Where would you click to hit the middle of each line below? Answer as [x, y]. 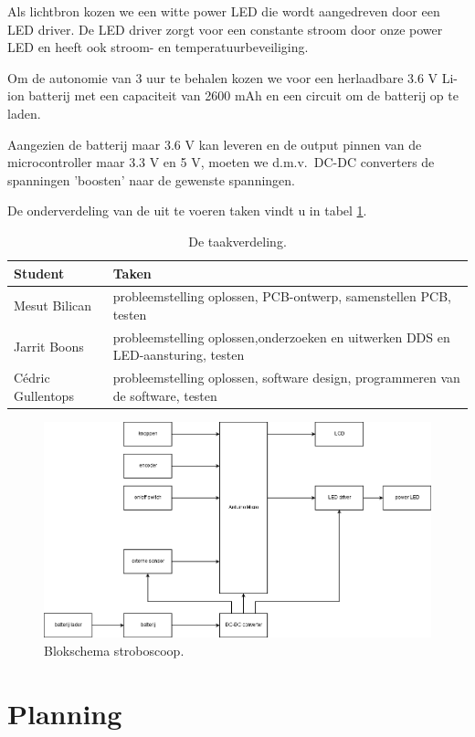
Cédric [32, 378]
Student [39, 273]
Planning [65, 713]
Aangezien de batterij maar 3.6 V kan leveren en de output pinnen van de [215, 144]
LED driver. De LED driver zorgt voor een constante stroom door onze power [225, 29]
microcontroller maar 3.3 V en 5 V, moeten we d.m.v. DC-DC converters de [221, 162]
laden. [24, 113]
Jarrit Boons [49, 346]
